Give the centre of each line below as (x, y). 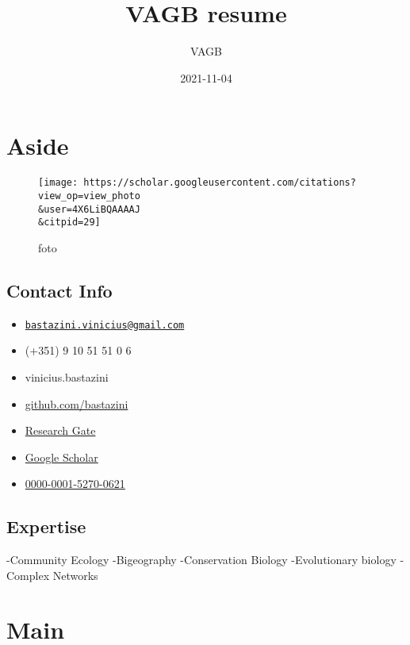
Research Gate (60, 430)
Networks (75, 575)
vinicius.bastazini (67, 376)
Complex (28, 575)
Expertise (46, 526)
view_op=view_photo (89, 196)
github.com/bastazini (77, 403)
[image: (58, 183)
